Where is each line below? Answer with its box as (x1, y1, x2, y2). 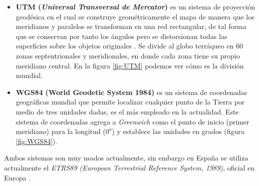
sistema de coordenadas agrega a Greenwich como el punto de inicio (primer (16, 116, 249, 126)
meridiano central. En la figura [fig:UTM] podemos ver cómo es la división (16, 60, 244, 70)
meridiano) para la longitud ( (16, 126, 106, 136)
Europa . (4, 172, 31, 182)
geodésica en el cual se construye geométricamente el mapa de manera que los (16, 11, 254, 21)
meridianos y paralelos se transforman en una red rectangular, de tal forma (16, 21, 246, 31)
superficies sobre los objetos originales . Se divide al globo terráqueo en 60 (16, 40, 243, 51)
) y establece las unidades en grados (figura (112, 126, 244, 136)
